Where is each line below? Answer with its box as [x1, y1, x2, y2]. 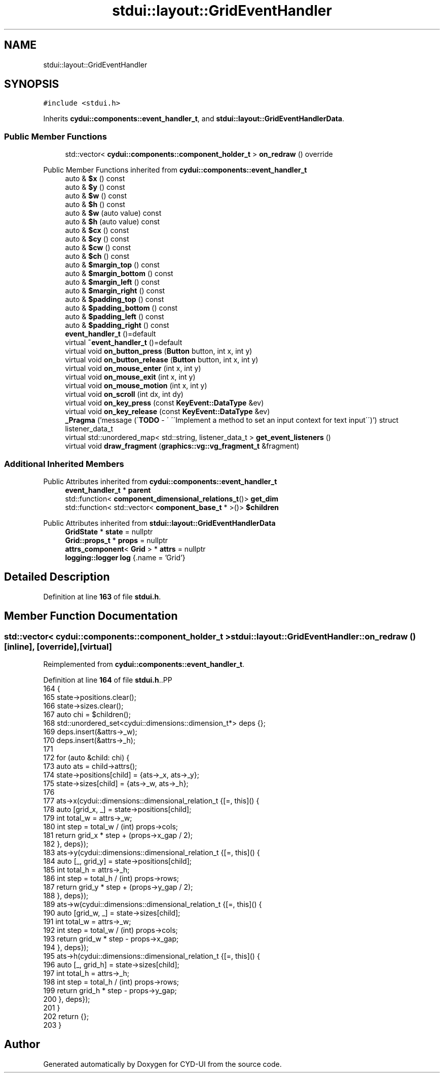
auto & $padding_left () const [65, 312, 164, 321]
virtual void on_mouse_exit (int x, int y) [65, 373, 196, 382]
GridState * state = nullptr [65, 527, 153, 536]
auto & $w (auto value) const [65, 209, 162, 218]
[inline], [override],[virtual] [4, 641, 112, 652]
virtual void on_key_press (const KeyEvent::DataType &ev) [65, 398, 264, 408]
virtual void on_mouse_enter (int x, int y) [65, 364, 201, 373]
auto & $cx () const [65, 226, 129, 235]
